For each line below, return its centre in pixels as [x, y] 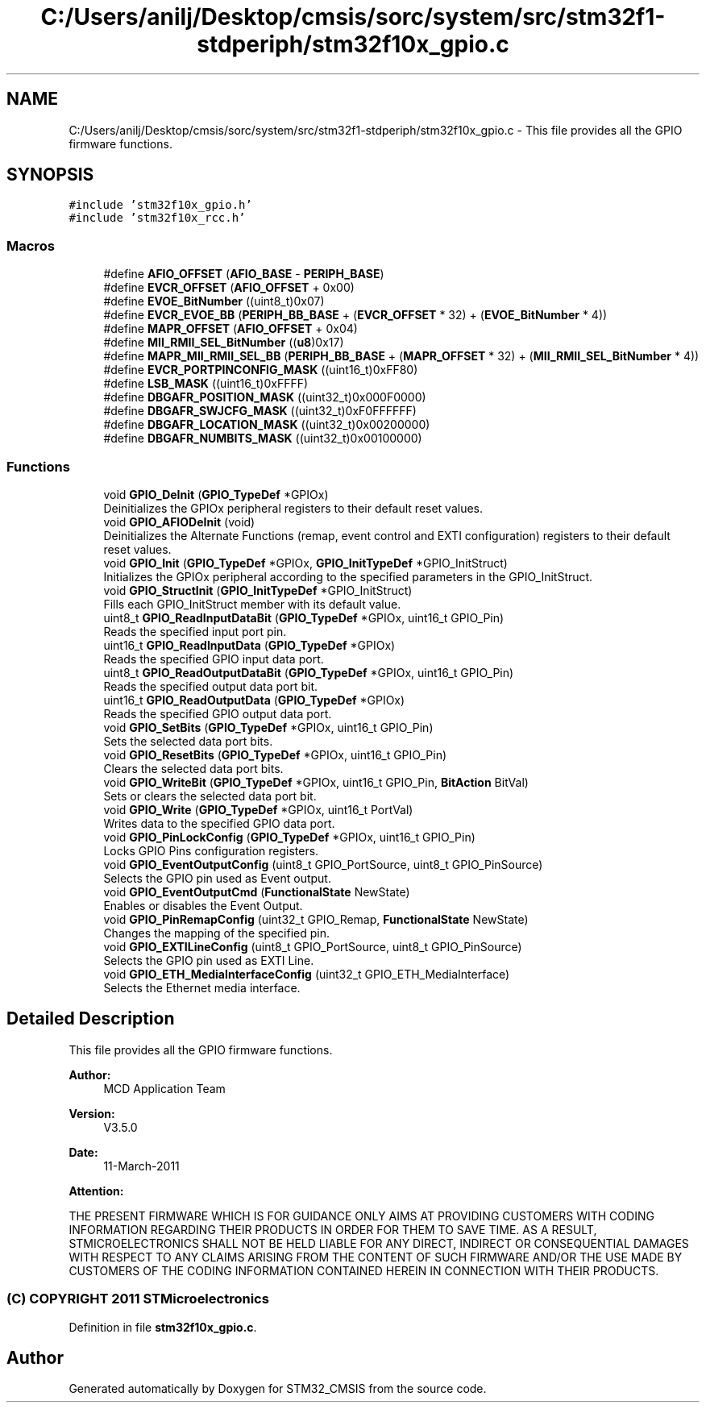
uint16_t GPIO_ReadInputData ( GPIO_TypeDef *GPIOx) [249, 645]
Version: [92, 1113]
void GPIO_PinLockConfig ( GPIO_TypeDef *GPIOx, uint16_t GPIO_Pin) [289, 837]
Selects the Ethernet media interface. [202, 987]
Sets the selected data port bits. [188, 741]
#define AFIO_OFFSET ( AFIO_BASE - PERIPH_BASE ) [244, 274]
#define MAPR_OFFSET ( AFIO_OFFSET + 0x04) [230, 329]
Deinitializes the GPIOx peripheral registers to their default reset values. [293, 508]
